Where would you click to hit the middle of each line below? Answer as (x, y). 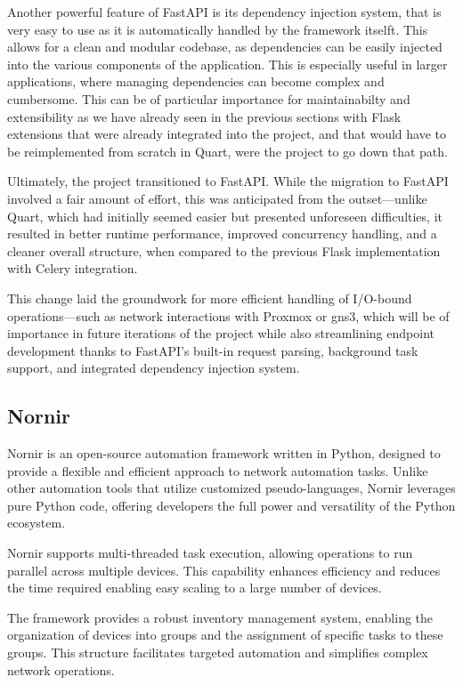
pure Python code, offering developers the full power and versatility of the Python (231, 505)
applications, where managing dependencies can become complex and (196, 81)
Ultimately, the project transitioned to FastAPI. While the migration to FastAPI (228, 181)
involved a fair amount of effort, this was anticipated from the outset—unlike (217, 198)
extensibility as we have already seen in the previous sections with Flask (204, 116)
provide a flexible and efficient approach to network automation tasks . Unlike (218, 470)
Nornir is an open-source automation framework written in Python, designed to (224, 453)
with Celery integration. (73, 268)
